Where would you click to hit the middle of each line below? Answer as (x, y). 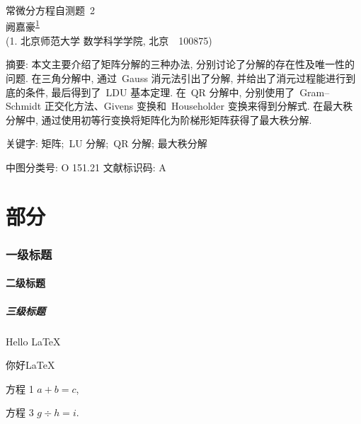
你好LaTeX (30, 365)
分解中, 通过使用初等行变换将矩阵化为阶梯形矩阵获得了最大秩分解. (159, 119)
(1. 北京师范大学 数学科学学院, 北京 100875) (109, 40)
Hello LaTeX (33, 341)
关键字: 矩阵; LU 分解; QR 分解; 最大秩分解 (107, 143)
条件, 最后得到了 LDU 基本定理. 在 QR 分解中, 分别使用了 (160, 92)
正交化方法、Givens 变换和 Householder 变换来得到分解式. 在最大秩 (199, 106)
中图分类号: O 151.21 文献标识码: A (86, 167)
